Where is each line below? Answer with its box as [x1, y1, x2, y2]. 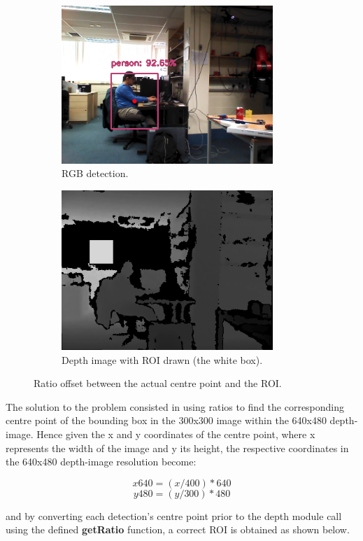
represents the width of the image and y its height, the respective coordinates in [6, 440, 349, 455]
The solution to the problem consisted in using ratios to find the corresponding [6, 399, 345, 414]
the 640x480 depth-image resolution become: [6, 454, 197, 469]
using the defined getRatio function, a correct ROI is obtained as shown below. [6, 522, 350, 537]
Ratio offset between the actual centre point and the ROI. [34, 376, 282, 391]
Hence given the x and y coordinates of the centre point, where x [36, 426, 315, 441]
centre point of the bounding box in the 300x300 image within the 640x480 [6, 413, 327, 428]
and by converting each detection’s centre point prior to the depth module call [6, 508, 342, 523]
